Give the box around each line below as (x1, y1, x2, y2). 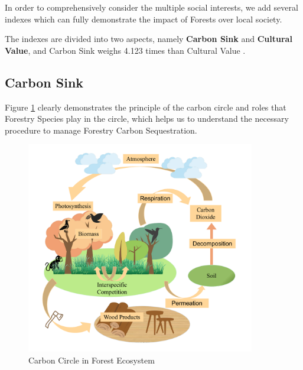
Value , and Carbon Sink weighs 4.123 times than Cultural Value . (5, 44, 246, 56)
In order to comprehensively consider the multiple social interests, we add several (5, 1, 298, 13)
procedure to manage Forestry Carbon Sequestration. (5, 124, 197, 136)
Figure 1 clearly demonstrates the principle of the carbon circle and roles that (5, 100, 286, 113)
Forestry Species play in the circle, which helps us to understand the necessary (5, 112, 289, 125)
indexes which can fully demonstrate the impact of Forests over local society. (5, 12, 282, 25)
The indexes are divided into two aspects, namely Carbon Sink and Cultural (5, 33, 292, 45)
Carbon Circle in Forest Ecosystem (28, 353, 155, 366)
